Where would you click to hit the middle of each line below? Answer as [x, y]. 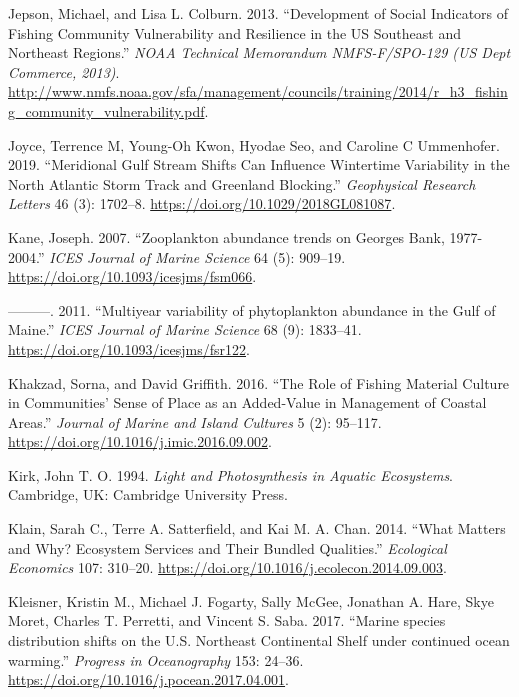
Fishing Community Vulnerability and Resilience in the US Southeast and [234, 32]
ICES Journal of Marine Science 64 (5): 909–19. [197, 256]
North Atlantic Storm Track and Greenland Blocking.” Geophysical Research [242, 183]
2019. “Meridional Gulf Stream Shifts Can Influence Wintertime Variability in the [259, 164]
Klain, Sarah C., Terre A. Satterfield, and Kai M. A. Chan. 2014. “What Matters [257, 528]
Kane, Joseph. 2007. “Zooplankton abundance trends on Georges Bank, [226, 236]
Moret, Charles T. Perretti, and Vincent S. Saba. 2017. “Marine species [227, 620]
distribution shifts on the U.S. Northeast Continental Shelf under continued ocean [259, 640]
